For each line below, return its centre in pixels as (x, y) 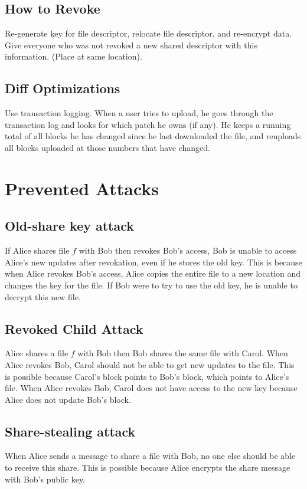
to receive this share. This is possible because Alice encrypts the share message (148, 467)
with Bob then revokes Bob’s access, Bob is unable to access (188, 250)
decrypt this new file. (43, 296)
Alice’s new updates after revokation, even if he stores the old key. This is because (153, 262)
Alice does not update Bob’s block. (68, 399)
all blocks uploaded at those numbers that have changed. (107, 147)
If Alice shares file (37, 250)
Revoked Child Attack (74, 328)
